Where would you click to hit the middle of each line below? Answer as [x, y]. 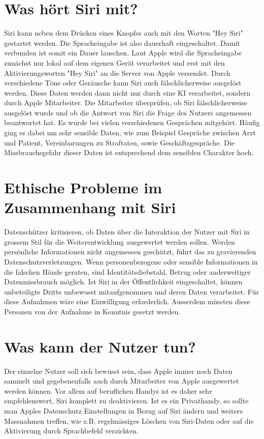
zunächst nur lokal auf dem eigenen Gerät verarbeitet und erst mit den [114, 62]
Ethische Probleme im [83, 187]
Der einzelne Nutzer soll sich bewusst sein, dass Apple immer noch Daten [118, 371]
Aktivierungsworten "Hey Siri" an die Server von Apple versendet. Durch [117, 72]
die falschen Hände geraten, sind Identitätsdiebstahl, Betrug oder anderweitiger [128, 271]
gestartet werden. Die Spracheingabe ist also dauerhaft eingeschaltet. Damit [122, 42]
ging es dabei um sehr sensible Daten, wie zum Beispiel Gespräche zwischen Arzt [130, 133]
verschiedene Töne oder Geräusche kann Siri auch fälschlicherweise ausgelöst [123, 83]
